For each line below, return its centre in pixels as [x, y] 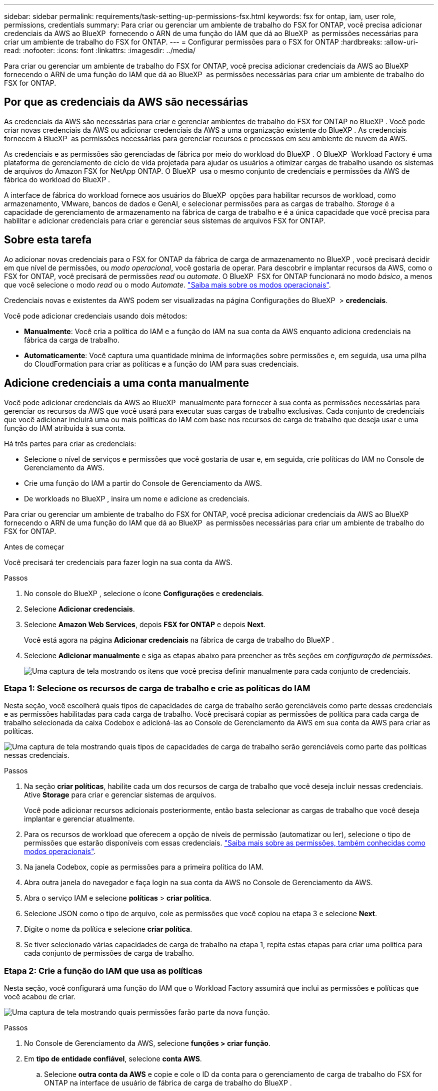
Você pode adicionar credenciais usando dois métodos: [96, 316]
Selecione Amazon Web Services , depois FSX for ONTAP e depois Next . [145, 624]
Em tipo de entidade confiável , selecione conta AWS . [113, 1059]
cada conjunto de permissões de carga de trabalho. [109, 953]
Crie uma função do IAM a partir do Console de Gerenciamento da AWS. [143, 483]
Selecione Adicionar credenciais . [79, 609]
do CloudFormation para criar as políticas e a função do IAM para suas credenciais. [161, 364]
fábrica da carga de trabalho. [72, 340]
